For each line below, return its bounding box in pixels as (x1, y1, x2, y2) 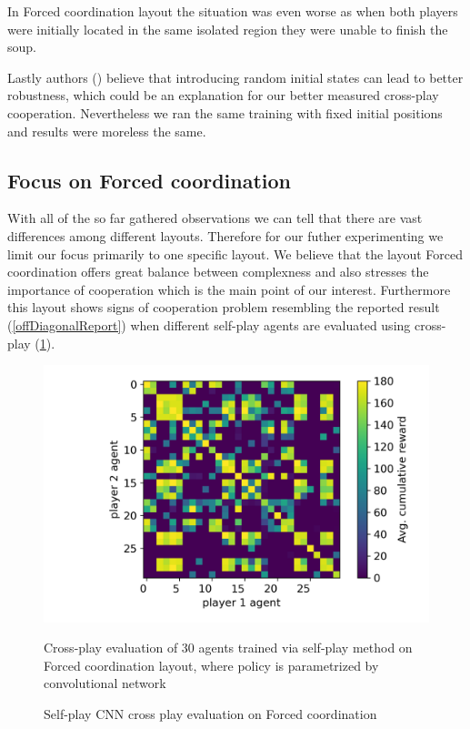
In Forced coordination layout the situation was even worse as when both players (7, 2, 458, 20)
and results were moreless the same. (7, 121, 206, 140)
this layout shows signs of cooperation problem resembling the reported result (7, 298, 440, 317)
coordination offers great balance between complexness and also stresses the (7, 262, 429, 281)
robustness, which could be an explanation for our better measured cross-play (7, 86, 439, 105)
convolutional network (44, 673, 166, 693)
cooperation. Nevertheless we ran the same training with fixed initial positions (7, 103, 443, 122)
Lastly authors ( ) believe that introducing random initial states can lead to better (7, 67, 464, 86)
